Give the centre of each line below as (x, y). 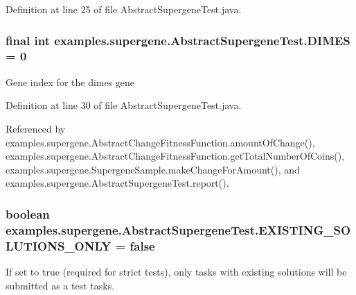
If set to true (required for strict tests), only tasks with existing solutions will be (176, 271)
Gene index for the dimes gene (70, 82)
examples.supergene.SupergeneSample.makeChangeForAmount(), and (153, 169)
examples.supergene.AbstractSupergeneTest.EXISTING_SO (178, 229)
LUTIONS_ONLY (59, 245)
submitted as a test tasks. (60, 285)
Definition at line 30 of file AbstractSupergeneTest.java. (124, 105)
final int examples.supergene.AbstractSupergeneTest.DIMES (178, 40)
